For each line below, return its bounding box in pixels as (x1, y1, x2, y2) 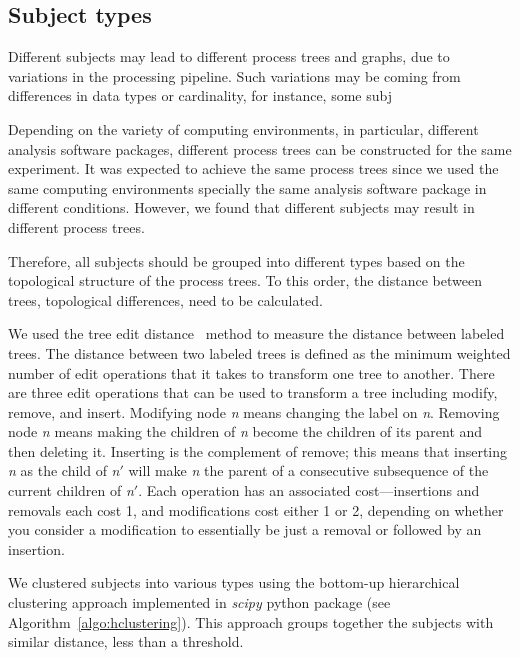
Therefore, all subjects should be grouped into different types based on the (8, 250, 465, 271)
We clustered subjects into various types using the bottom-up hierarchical (8, 572, 460, 593)
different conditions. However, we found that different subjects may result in (8, 197, 475, 218)
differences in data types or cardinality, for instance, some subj (8, 85, 392, 106)
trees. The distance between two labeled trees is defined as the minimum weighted (8, 342, 511, 363)
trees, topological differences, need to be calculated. (8, 289, 323, 310)
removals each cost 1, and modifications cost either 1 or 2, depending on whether (8, 499, 504, 520)
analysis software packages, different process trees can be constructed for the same (8, 138, 512, 159)
